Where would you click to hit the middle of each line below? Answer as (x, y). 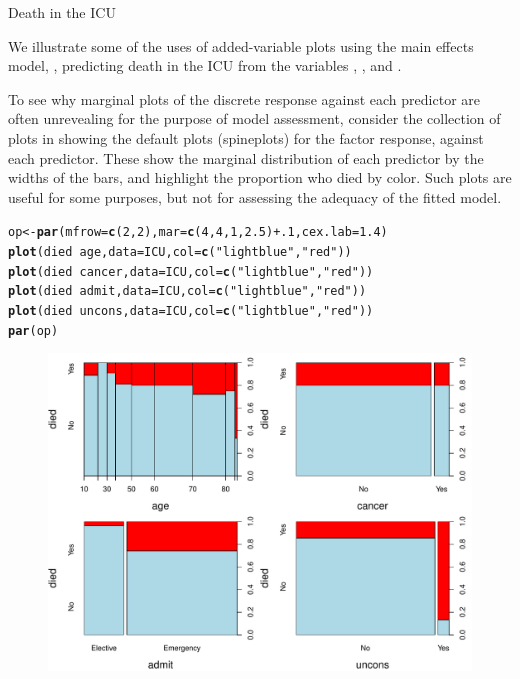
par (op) (33, 330)
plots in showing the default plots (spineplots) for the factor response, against (246, 137)
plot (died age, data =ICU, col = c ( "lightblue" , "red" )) (180, 252)
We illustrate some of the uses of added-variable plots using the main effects (241, 45)
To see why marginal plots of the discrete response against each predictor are (244, 98)
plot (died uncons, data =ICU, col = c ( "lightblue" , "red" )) (191, 310)
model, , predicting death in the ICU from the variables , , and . (205, 65)
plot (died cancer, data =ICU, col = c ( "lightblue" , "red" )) (191, 271)
